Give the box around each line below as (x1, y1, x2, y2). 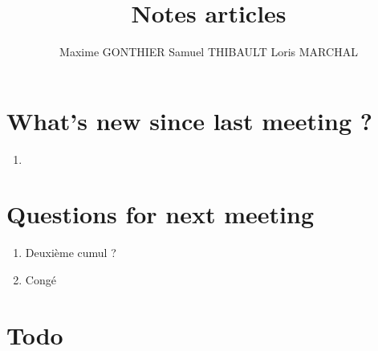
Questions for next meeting (6, 198, 315, 231)
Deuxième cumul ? (25, 244, 116, 261)
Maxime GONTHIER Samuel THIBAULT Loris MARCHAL (59, 43, 358, 60)
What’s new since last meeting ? (6, 104, 372, 137)
